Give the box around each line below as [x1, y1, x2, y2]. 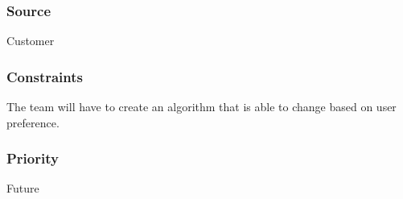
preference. [6, 114, 60, 131]
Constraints [6, 66, 83, 86]
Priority [6, 148, 59, 168]
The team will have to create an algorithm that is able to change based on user [6, 98, 397, 115]
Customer [6, 32, 55, 49]
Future [6, 180, 39, 197]
